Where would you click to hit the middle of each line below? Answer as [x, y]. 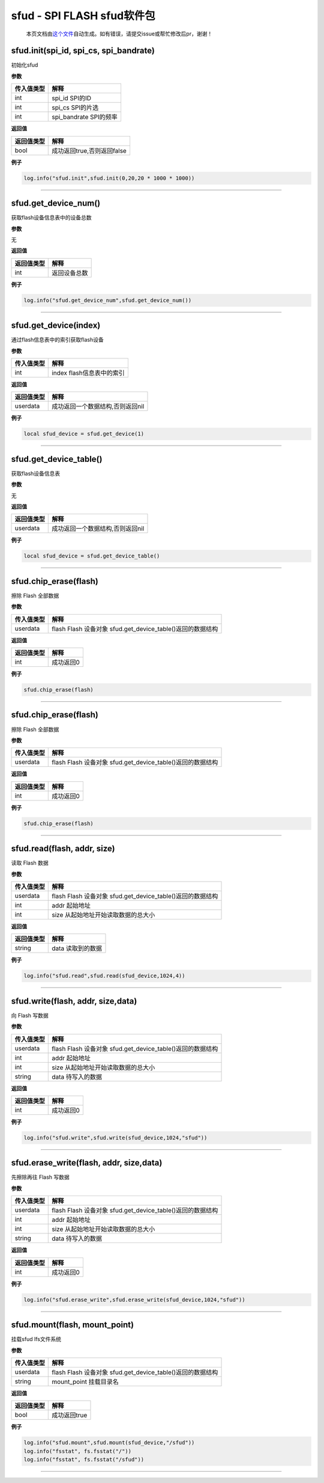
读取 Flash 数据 [30, 863]
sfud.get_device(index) [56, 326]
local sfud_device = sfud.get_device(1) [84, 434]
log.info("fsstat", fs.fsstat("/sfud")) [84, 1460]
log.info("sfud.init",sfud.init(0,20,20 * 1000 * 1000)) [109, 178]
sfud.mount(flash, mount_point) [73, 1325]
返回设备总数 [70, 272]
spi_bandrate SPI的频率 [85, 117]
